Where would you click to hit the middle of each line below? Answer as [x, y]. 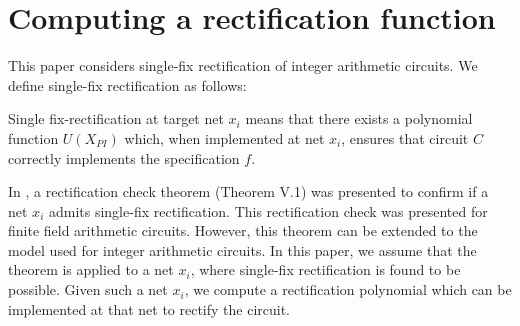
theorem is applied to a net [91, 269]
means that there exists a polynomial [359, 118]
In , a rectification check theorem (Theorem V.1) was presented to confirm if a [248, 191]
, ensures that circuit [405, 137]
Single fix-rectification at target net [116, 118]
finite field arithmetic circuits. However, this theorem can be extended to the [243, 230]
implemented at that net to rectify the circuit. [149, 308]
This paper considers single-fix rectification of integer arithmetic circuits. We [243, 65]
